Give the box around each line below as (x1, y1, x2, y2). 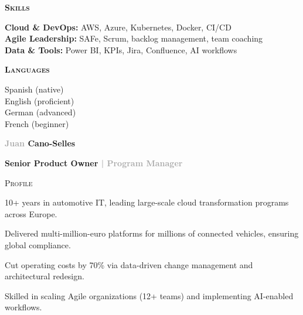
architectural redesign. (5, 270, 84, 282)
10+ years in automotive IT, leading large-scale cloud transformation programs (5, 196, 289, 208)
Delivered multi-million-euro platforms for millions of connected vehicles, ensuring (5, 227, 299, 239)
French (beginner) (5, 117, 69, 129)
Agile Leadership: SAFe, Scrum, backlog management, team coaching (5, 32, 263, 44)
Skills (5, 1, 30, 13)
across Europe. (5, 207, 57, 220)
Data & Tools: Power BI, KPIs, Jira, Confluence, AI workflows (5, 43, 237, 56)
